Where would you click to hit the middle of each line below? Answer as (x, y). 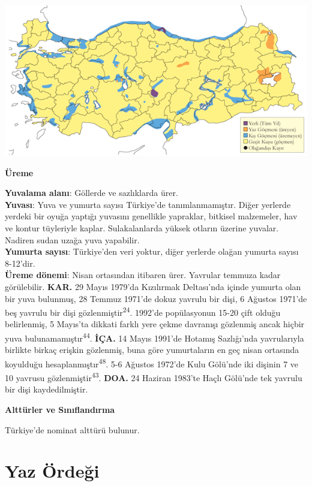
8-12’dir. (20, 263)
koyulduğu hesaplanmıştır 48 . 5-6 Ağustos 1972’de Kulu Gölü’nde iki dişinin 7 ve (152, 363)
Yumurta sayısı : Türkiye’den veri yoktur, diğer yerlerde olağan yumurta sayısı (152, 251)
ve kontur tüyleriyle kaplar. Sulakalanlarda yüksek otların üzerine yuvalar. (142, 227)
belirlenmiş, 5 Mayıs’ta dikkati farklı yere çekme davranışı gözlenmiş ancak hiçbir (155, 324)
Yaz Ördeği (52, 471)
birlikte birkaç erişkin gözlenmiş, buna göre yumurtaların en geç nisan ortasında (152, 350)
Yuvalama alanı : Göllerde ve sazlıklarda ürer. (91, 193)
